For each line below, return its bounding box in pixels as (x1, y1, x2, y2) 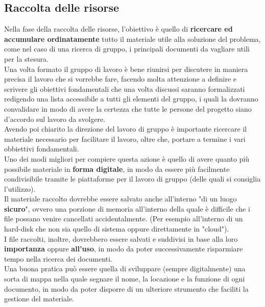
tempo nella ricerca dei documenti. (4, 253, 113, 264)
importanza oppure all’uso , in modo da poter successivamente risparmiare (4, 243, 243, 254)
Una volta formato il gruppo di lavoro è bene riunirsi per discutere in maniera (4, 63, 248, 74)
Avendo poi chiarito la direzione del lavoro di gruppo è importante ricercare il (4, 123, 247, 134)
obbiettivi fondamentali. (4, 143, 79, 154)
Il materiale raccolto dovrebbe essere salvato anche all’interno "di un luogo (4, 193, 237, 204)
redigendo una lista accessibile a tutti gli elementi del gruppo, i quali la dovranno (4, 93, 258, 104)
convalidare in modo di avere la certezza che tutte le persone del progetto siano (4, 103, 252, 114)
